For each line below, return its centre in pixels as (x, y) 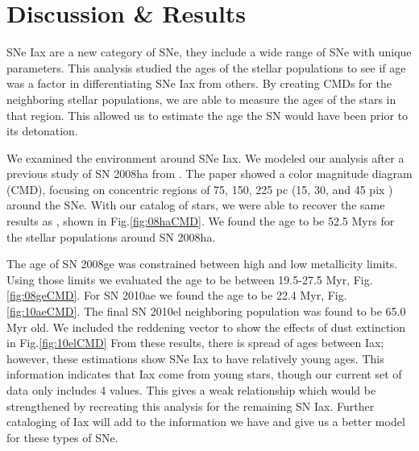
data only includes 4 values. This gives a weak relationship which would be (191, 390)
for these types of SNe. (62, 437)
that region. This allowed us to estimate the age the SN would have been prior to (207, 115)
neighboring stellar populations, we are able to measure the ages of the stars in (201, 99)
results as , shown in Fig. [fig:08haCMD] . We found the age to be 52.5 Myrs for (201, 221)
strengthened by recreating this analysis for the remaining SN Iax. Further (191, 405)
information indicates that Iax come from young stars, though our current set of (204, 374)
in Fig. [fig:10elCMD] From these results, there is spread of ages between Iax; (195, 343)
